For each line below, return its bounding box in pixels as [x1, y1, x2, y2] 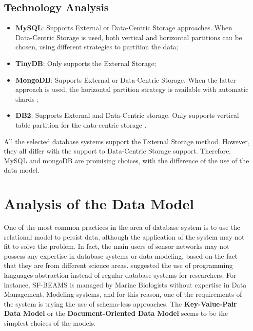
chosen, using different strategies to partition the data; [15, 42, 178, 52]
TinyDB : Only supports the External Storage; [15, 58, 156, 68]
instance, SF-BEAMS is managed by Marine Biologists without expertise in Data [4, 279, 247, 289]
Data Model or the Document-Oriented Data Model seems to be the [4, 308, 228, 318]
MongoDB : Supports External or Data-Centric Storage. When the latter [15, 74, 236, 85]
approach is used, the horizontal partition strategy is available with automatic [15, 84, 249, 94]
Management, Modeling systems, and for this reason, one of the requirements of [4, 289, 242, 299]
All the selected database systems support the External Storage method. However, [4, 136, 250, 146]
